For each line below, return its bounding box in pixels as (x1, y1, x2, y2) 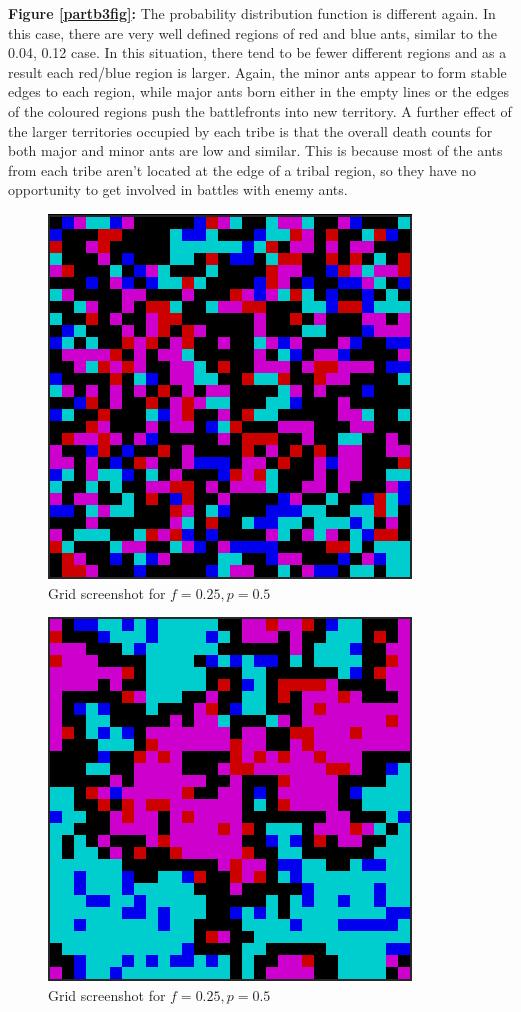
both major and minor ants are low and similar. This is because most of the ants (8, 140, 503, 161)
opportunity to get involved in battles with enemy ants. (8, 179, 348, 200)
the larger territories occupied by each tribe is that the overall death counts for (8, 120, 493, 141)
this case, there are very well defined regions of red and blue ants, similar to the (8, 22, 498, 43)
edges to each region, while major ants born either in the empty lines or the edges (8, 81, 509, 102)
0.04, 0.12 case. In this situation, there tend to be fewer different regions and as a (8, 42, 507, 63)
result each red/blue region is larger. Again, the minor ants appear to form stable (8, 61, 507, 82)
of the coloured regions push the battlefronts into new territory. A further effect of (8, 100, 512, 121)
